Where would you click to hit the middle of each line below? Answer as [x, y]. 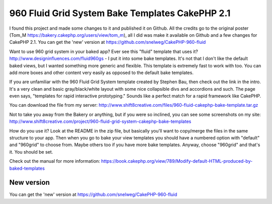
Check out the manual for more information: [55, 161]
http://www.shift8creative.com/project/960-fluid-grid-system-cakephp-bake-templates [100, 121]
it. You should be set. [31, 152]
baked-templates [27, 168]
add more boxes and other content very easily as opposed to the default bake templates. [101, 73]
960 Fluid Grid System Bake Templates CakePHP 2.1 [120, 13]
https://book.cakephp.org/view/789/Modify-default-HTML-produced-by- [177, 161]
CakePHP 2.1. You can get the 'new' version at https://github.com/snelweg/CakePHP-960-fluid [108, 42]
